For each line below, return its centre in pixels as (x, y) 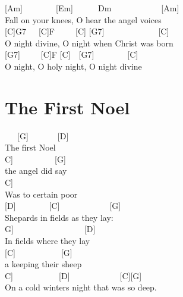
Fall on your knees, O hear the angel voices (83, 19)
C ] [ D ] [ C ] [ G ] (73, 275)
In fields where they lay (48, 241)
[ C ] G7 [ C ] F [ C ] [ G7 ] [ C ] (87, 31)
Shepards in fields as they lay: (59, 217)
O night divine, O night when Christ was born (89, 43)
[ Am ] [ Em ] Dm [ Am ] (92, 8)
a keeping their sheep (43, 264)
